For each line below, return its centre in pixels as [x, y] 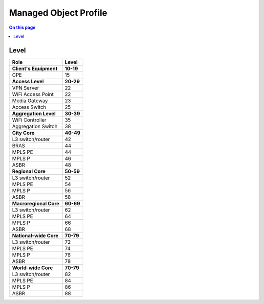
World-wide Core [33, 268]
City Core [23, 133]
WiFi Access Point [33, 94]
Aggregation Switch [35, 126]
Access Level [28, 81]
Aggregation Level [34, 114]
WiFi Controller [29, 120]
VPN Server [25, 88]
